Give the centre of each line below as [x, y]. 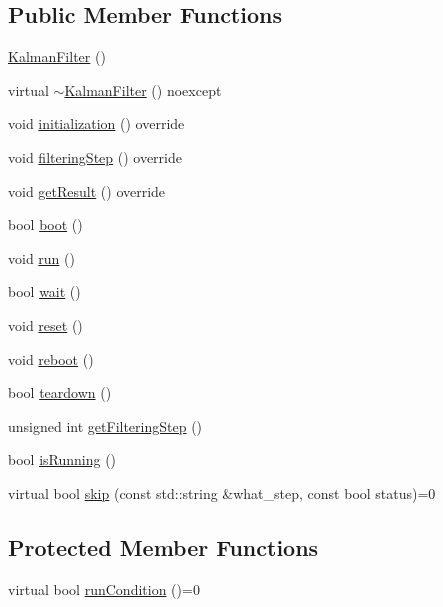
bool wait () [44, 291]
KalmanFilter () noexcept [143, 89]
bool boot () [45, 224]
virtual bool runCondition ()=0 [104, 588]
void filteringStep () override [95, 156]
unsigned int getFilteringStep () [105, 425]
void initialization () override [96, 123]
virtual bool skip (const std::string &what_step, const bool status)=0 [222, 492]
